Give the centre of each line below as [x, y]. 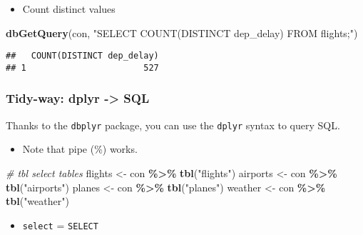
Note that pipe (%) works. [80, 149]
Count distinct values [69, 9]
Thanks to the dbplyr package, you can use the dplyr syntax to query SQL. [173, 125]
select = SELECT [60, 225]
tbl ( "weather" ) [37, 201]
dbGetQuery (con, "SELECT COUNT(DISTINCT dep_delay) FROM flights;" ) [182, 32]
